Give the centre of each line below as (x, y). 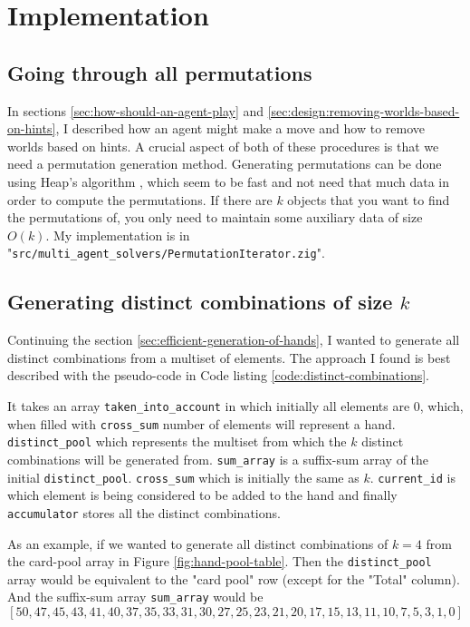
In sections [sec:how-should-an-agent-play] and (136, 110)
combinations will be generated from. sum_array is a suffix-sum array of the (218, 459)
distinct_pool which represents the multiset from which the (177, 441)
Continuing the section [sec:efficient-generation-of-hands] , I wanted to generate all (234, 340)
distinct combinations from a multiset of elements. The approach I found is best (229, 357)
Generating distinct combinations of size (200, 302)
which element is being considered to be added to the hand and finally (202, 495)
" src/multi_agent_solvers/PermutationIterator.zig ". (166, 253)
